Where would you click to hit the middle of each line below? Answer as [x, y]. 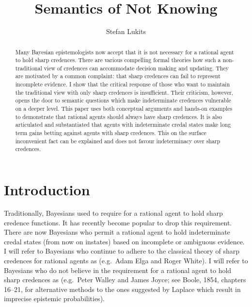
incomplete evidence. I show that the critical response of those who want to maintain [123, 84]
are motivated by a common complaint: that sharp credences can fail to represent [118, 76]
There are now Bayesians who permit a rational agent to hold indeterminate [117, 232]
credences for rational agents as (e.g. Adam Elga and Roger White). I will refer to [126, 260]
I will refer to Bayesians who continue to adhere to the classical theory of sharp [122, 251]
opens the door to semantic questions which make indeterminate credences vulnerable [123, 100]
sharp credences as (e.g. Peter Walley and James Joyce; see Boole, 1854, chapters [125, 280]
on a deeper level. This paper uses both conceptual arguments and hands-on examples [124, 109]
